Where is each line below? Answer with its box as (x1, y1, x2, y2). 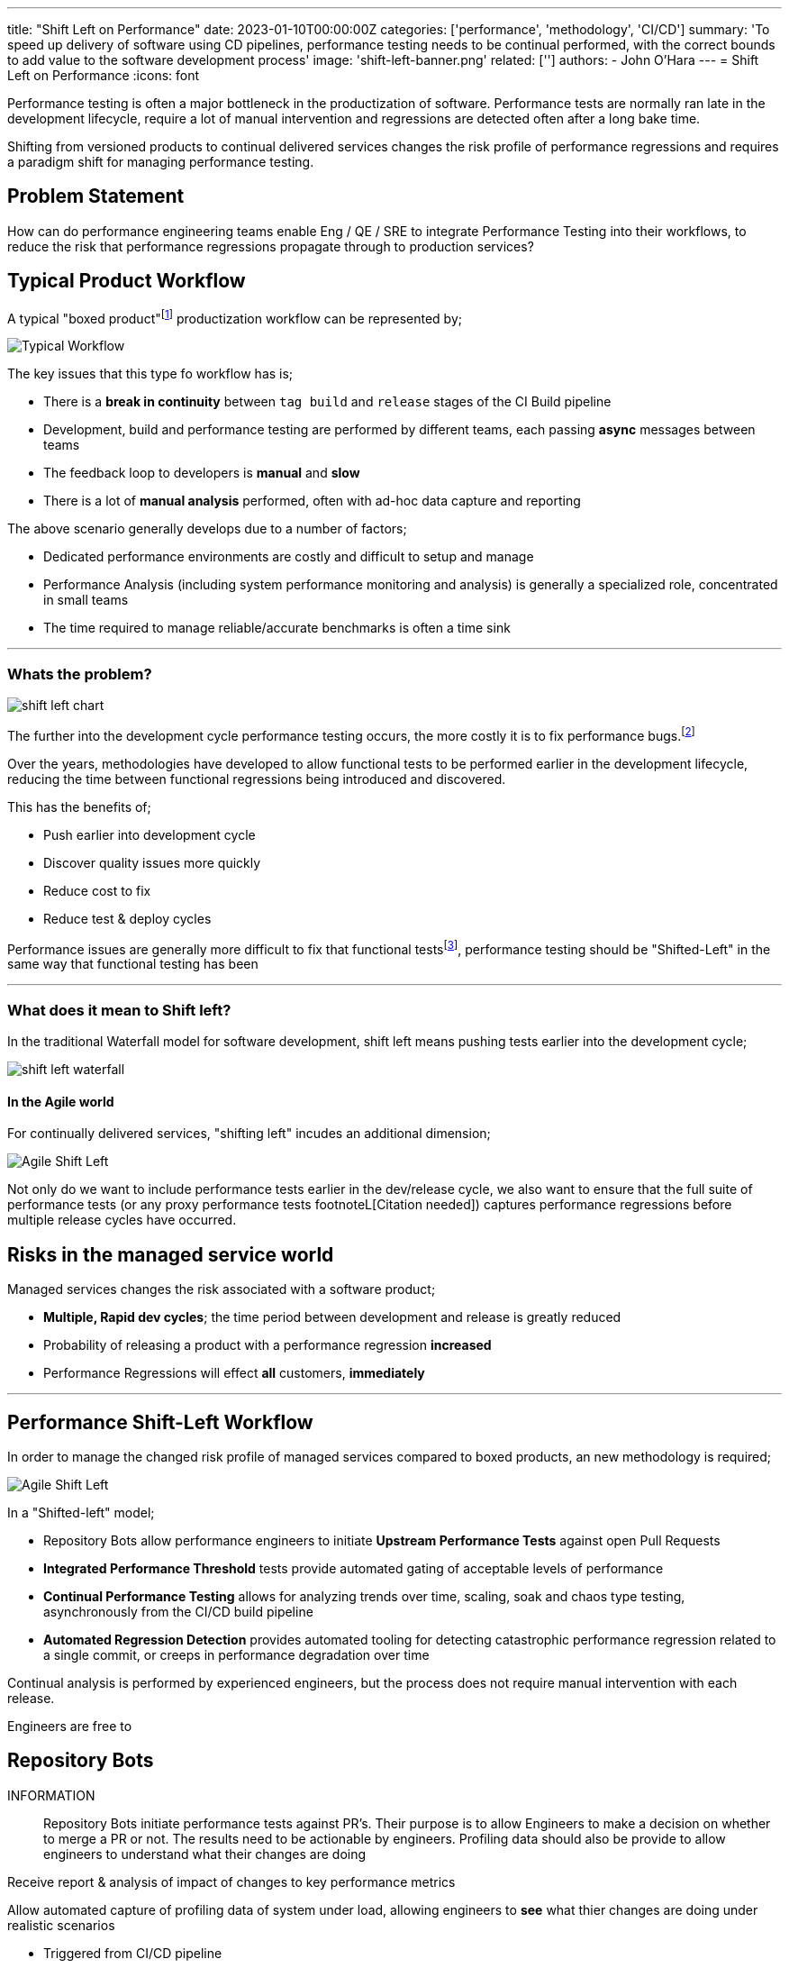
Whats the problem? (7, 664, 152, 683)
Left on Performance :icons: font (7, 68, 200, 83)
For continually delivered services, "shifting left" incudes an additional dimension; (7, 1125, 491, 1142)
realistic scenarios (7, 1917, 115, 1933)
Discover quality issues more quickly (43, 854, 261, 870)
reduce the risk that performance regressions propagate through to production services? (7, 238, 534, 254)
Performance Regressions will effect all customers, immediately (43, 1365, 425, 1381)
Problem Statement (7, 185, 185, 208)
